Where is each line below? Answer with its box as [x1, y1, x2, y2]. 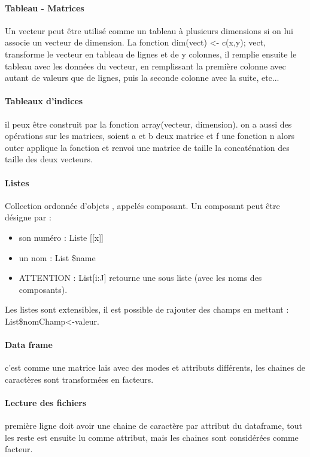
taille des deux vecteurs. [5, 153, 93, 165]
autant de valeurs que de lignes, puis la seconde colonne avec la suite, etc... [5, 71, 279, 84]
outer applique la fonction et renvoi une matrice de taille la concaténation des [5, 141, 290, 153]
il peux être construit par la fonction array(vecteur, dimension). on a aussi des [5, 117, 292, 130]
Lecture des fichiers [5, 397, 87, 409]
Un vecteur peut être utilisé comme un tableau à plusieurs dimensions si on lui [5, 24, 294, 37]
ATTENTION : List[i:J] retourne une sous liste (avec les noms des [19, 271, 262, 284]
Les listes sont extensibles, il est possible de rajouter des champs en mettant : [5, 303, 289, 316]
